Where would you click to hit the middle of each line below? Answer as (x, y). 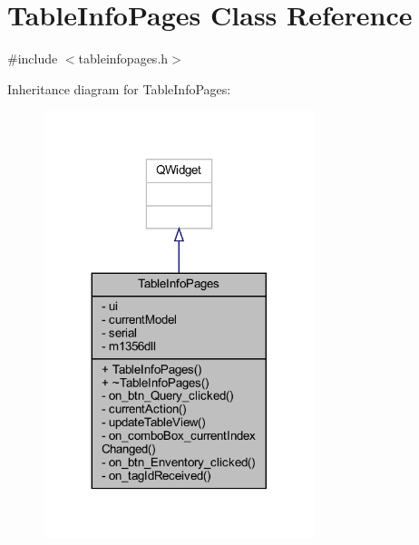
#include (33, 58)
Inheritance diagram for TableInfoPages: (119, 88)
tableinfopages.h (123, 58)
